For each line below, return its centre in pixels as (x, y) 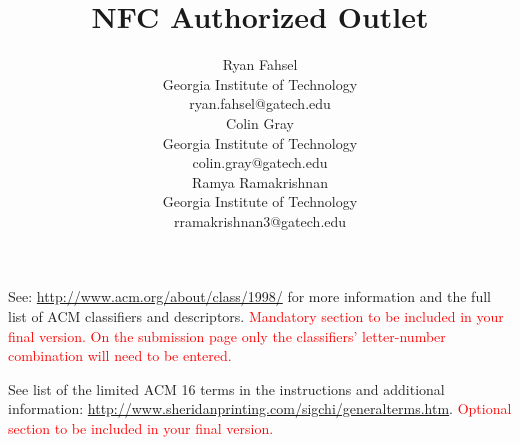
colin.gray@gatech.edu (260, 162)
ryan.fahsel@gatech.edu (260, 103)
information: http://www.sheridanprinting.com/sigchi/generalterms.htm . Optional (260, 408)
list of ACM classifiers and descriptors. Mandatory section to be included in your (256, 316)
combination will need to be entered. (120, 355)
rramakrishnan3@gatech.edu (260, 220)
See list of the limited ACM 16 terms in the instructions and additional (226, 388)
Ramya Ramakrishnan (260, 181)
